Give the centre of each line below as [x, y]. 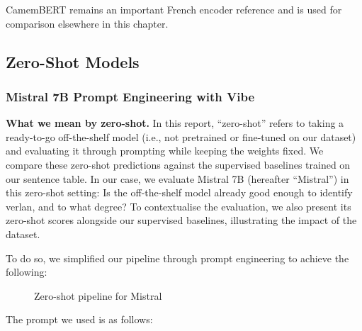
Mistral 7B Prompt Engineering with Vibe [130, 96]
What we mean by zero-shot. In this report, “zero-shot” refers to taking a [175, 123]
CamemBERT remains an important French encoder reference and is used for [174, 9]
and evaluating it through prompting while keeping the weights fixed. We [165, 151]
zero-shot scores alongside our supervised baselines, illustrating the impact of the [181, 220]
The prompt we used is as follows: [79, 319]
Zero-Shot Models [73, 61]
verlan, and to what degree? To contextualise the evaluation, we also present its [179, 206]
